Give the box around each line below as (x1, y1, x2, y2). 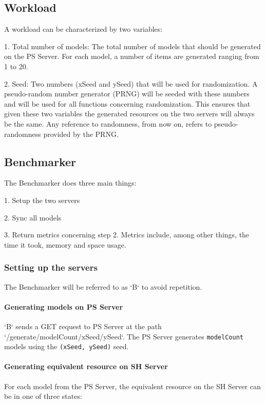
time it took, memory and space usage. (4, 239, 126, 250)
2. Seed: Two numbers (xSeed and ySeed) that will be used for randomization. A (4, 78, 258, 89)
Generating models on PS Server (4, 301, 123, 312)
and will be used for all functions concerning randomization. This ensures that (4, 98, 251, 109)
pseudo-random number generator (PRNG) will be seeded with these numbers (4, 88, 250, 99)
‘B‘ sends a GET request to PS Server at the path (4, 320, 162, 331)
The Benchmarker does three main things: (4, 177, 137, 188)
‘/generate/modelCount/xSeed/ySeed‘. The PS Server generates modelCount (4, 331, 243, 341)
